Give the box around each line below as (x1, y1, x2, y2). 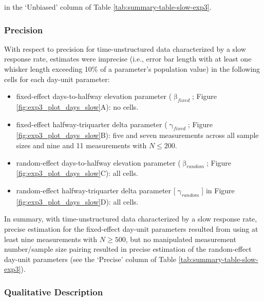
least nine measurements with (4, 233, 98, 244)
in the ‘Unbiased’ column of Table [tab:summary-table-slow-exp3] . (4, 2, 212, 12)
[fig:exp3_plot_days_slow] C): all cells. (16, 168, 138, 178)
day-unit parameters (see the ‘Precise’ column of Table (4, 253, 176, 264)
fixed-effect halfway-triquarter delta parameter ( (16, 118, 167, 129)
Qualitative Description (4, 285, 103, 298)
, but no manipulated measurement (125, 233, 236, 244)
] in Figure (201, 185, 235, 195)
